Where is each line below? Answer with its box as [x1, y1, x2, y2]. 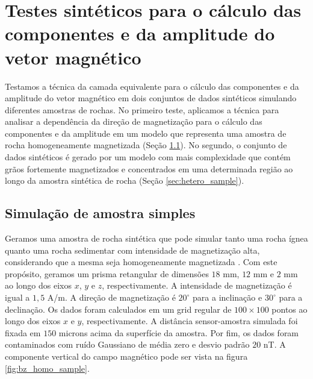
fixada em [5, 326, 41, 339]
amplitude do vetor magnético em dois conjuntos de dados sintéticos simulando [5, 92, 297, 104]
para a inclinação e [193, 291, 262, 304]
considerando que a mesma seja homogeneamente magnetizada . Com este [5, 255, 277, 268]
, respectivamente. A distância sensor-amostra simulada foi [81, 315, 298, 327]
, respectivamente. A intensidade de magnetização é [102, 279, 292, 292]
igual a [5, 291, 30, 304]
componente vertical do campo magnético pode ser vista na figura [5, 349, 248, 362]
